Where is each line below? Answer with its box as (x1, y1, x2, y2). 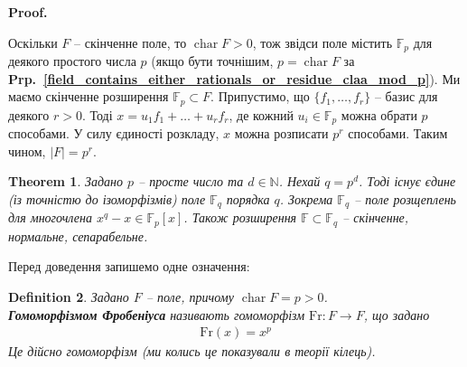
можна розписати (234, 124, 329, 143)
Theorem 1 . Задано (8, 172, 123, 191)
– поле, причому (145, 287, 234, 306)
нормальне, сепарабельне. (8, 226, 148, 245)
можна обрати (341, 105, 417, 124)
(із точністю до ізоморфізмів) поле (8, 189, 206, 208)
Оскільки (8, 33, 58, 52)
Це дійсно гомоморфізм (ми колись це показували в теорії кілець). (8, 342, 376, 361)
